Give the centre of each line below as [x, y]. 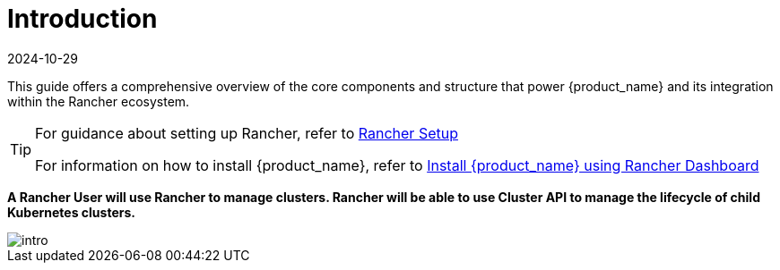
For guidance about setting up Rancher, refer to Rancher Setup [247, 133]
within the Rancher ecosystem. [99, 101]
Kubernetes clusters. [71, 212]
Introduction [82, 19]
